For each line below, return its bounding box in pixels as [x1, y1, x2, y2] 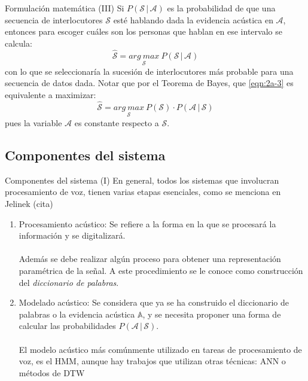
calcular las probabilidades [19, 319, 116, 332]
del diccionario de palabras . [19, 276, 119, 288]
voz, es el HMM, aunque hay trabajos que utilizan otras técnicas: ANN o [19, 355, 286, 367]
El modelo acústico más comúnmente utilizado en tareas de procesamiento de [19, 343, 302, 355]
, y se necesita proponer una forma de [142, 307, 281, 320]
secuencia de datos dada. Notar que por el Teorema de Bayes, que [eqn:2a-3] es [5, 77, 294, 89]
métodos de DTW [19, 366, 85, 379]
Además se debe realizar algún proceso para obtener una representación [19, 252, 281, 265]
